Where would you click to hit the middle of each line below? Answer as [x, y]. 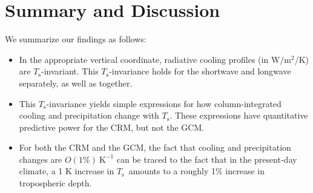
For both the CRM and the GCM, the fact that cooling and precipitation [155, 147]
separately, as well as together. [76, 83]
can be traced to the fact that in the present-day [207, 159]
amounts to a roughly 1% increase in [196, 171]
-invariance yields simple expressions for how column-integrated [164, 103]
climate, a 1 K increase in [67, 171]
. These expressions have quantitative [239, 115]
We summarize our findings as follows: [76, 39]
